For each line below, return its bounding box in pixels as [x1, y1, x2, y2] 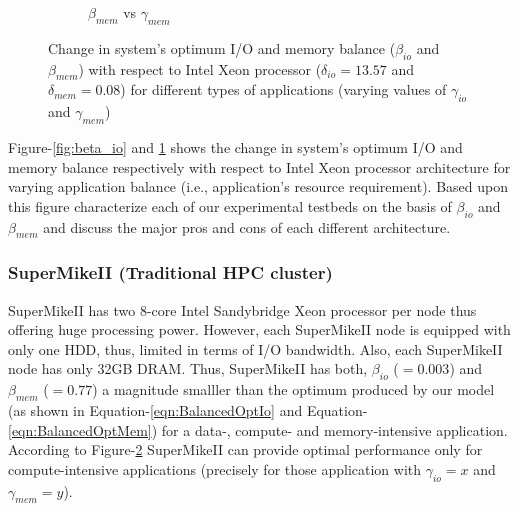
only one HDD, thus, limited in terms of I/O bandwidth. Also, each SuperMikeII [8, 338, 503, 359]
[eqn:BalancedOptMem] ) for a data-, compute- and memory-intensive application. [8, 419, 508, 440]
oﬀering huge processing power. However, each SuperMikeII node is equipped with [8, 319, 511, 340]
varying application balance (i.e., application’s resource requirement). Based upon [8, 176, 508, 197]
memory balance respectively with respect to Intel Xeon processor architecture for [8, 156, 511, 177]
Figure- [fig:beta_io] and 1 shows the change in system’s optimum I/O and [8, 136, 463, 157]
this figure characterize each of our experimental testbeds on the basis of [8, 195, 452, 216]
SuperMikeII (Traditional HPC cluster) [8, 260, 333, 285]
